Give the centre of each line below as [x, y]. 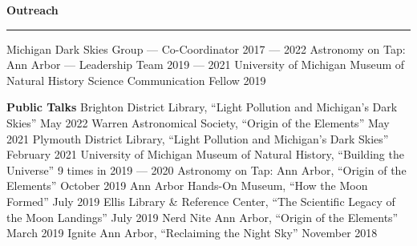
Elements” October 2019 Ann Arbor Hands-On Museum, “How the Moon [187, 186]
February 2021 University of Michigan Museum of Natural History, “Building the [205, 154]
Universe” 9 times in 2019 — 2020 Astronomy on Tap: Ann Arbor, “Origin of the [206, 169]
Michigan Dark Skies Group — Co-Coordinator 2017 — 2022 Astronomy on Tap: [206, 48]
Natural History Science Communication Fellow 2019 [136, 80]
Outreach [32, 10]
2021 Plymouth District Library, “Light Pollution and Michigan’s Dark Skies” [198, 138]
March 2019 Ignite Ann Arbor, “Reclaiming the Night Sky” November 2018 [192, 233]
